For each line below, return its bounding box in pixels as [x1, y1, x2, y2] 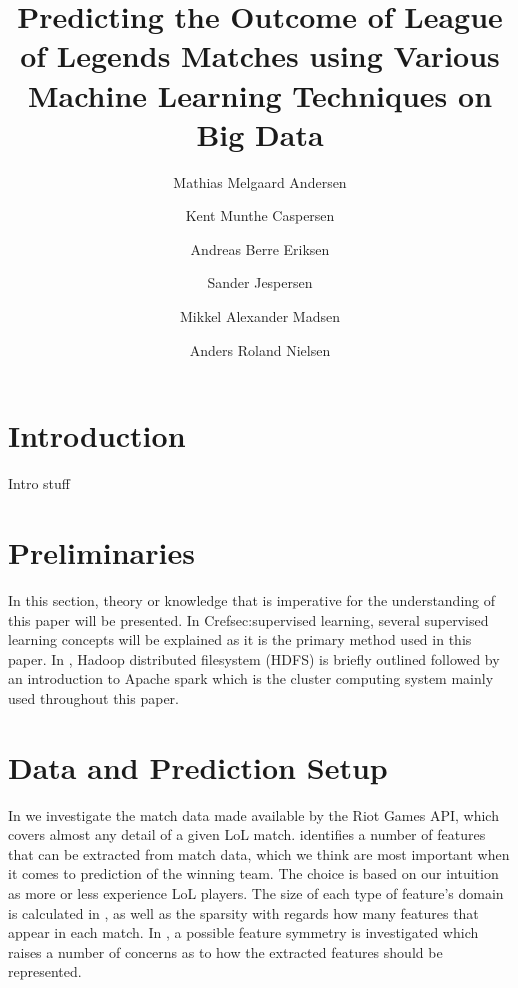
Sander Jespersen [207, 272, 313, 293]
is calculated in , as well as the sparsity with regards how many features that [8, 902, 479, 923]
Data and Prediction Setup [8, 746, 388, 787]
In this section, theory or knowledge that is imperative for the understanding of [8, 589, 496, 610]
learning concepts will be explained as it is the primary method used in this [8, 629, 472, 650]
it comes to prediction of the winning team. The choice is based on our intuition [8, 863, 499, 884]
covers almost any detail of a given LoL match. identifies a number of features [8, 824, 486, 845]
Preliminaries [8, 531, 195, 572]
